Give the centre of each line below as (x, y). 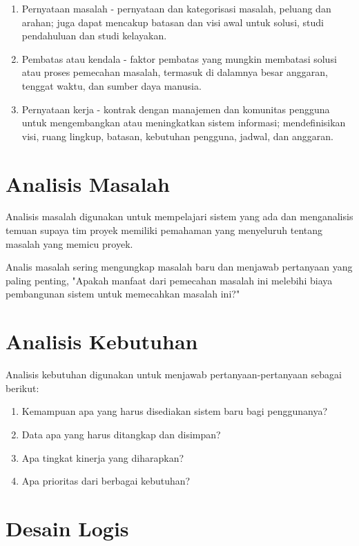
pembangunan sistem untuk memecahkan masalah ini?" (123, 294)
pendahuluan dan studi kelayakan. (94, 36)
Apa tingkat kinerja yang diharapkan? (103, 457)
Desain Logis (67, 528)
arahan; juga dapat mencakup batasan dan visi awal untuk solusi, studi (173, 22)
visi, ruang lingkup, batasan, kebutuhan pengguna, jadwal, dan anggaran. (177, 136)
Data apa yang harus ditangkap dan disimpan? (121, 434)
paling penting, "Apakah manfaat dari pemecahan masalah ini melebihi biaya (169, 280)
